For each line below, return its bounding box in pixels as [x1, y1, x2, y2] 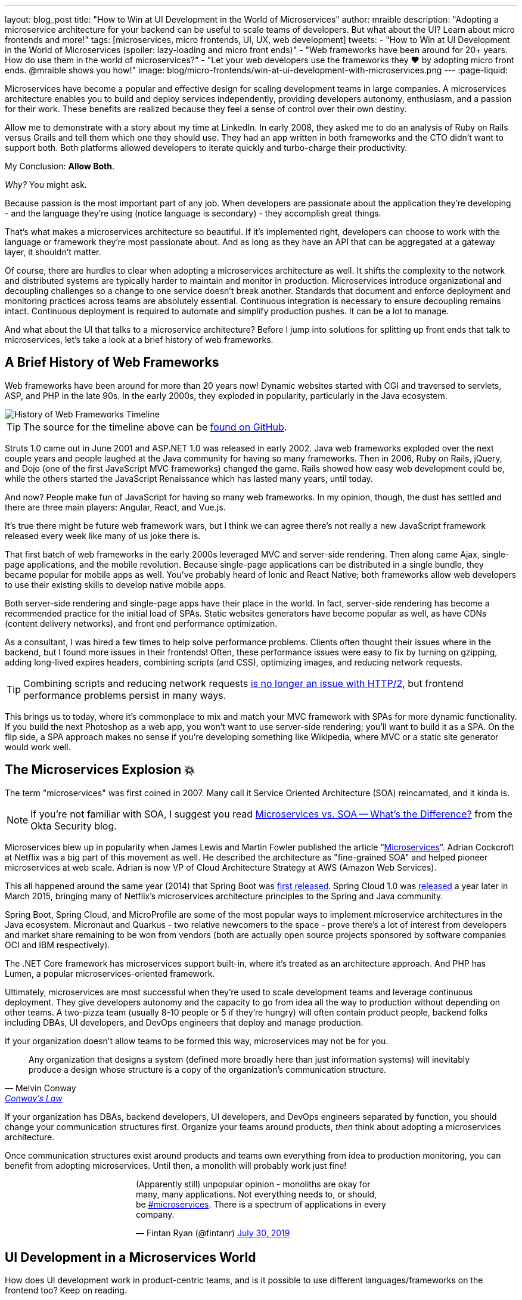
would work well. [5, 741, 71, 752]
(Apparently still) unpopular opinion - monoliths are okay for [136, 1178, 371, 1189]
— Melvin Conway [5, 1082, 76, 1093]
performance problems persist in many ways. [23, 689, 226, 701]
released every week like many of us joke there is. [5, 530, 201, 541]
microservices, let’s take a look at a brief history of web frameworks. [5, 335, 274, 345]
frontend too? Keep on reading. [5, 1285, 127, 1296]
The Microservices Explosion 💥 [5, 762, 195, 778]
